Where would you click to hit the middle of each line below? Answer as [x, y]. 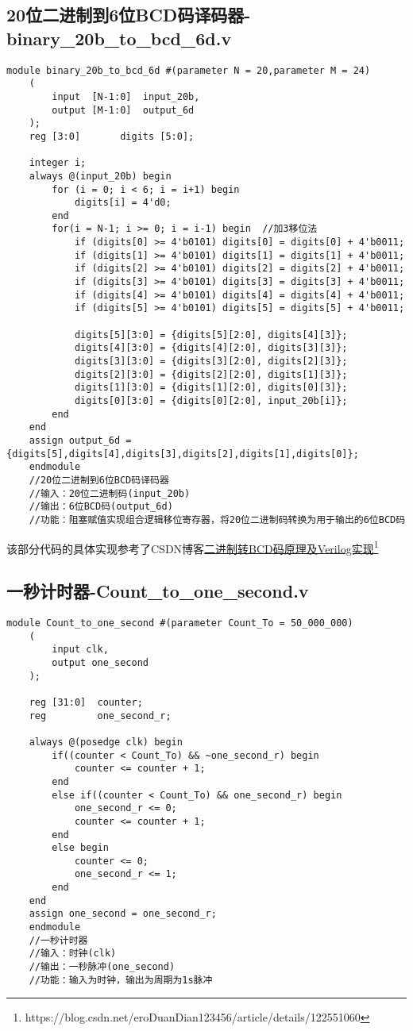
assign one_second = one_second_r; [123, 914]
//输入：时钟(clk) [73, 954]
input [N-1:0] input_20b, [126, 96]
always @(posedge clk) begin [106, 742]
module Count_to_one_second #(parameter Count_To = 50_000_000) [180, 623]
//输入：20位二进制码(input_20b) [110, 493]
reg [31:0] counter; [86, 702]
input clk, [80, 650]
